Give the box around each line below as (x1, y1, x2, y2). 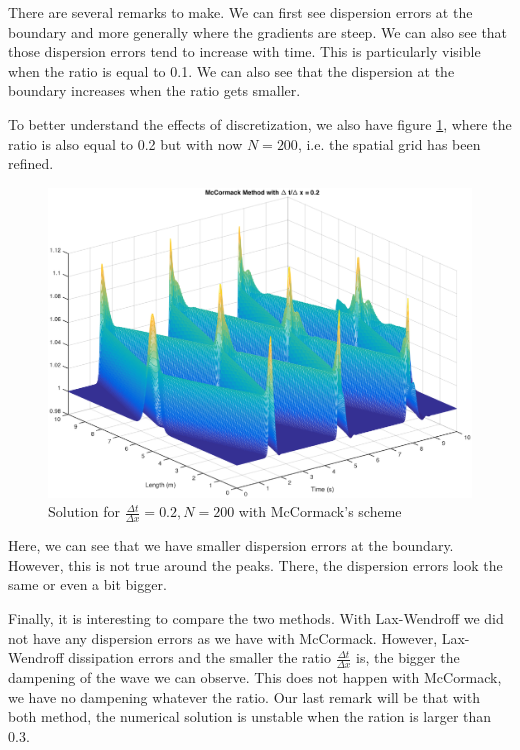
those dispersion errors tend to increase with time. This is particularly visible (8, 41, 481, 62)
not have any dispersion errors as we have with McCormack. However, (8, 627, 438, 648)
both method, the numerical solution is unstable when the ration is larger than (8, 706, 492, 727)
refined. (8, 153, 54, 174)
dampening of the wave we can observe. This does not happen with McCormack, (8, 667, 502, 688)
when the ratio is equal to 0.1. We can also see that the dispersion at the (8, 60, 455, 81)
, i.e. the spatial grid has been (297, 133, 481, 154)
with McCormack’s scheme (238, 501, 402, 522)
